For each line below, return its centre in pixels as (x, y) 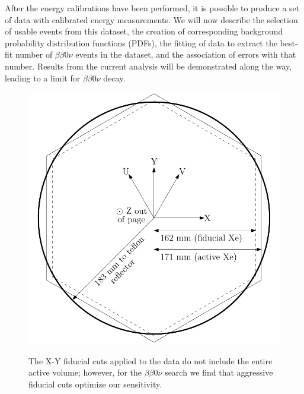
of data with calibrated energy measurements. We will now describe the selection (151, 19)
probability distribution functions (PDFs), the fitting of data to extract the (141, 42)
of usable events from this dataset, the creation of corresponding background (144, 31)
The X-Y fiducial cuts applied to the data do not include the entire (151, 360)
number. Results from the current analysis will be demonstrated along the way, (148, 66)
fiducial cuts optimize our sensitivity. (95, 384)
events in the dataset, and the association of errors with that (186, 54)
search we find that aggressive (219, 372)
